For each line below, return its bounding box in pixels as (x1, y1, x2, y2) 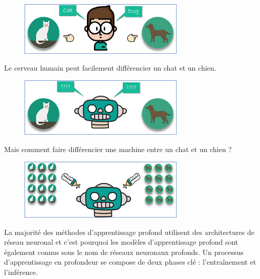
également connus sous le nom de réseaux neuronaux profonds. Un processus (4, 246, 244, 257)
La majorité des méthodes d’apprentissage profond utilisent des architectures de (4, 226, 254, 237)
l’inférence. (4, 266, 38, 277)
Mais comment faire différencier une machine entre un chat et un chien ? (4, 144, 232, 155)
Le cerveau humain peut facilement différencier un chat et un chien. (4, 62, 216, 73)
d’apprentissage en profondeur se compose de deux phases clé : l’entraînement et (4, 256, 256, 267)
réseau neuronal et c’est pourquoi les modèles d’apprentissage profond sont (4, 237, 239, 247)
